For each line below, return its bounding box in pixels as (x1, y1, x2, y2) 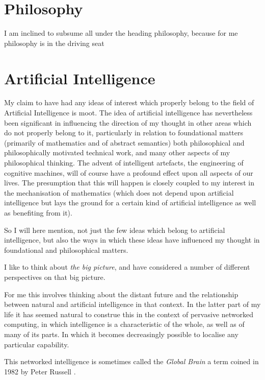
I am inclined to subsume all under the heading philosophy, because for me (4, 28, 238, 38)
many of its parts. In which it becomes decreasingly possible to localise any (4, 328, 238, 339)
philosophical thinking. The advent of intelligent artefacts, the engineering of (4, 157, 244, 168)
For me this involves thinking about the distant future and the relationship (4, 289, 238, 299)
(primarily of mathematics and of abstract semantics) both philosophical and (4, 137, 245, 148)
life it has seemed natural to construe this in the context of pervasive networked (4, 308, 253, 319)
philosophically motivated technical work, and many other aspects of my (4, 147, 230, 158)
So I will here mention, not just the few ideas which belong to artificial (4, 224, 225, 235)
